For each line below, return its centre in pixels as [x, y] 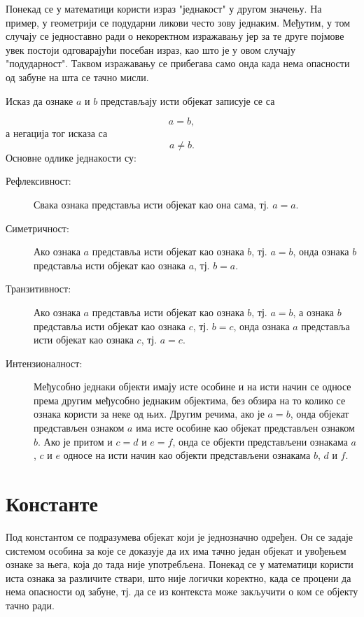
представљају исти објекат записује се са [188, 100]
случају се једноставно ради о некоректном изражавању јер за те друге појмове [175, 36]
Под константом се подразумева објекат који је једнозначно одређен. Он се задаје [180, 536]
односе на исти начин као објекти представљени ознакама [187, 455]
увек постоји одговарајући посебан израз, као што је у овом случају [150, 49]
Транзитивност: [38, 289]
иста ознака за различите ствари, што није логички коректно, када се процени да [178, 577]
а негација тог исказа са [57, 133]
